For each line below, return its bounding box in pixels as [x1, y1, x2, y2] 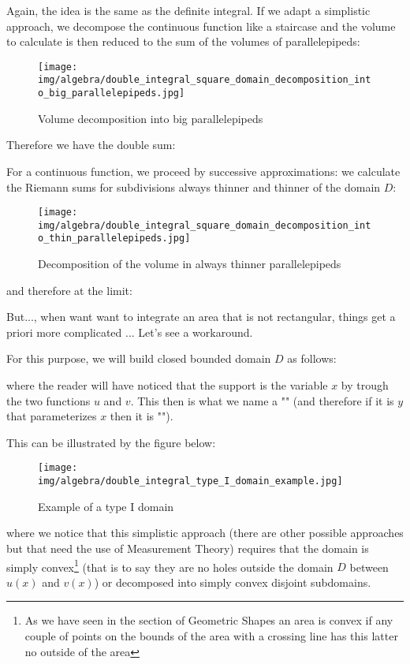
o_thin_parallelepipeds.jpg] [38, 233, 191, 244]
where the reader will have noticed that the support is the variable [6, 377, 328, 394]
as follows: [287, 350, 337, 367]
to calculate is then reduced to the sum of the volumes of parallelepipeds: [6, 33, 360, 50]
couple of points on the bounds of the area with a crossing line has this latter [24, 627, 398, 643]
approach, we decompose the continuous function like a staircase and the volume [6, 17, 396, 34]
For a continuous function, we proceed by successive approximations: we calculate [6, 162, 401, 179]
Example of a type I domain [38, 498, 174, 514]
